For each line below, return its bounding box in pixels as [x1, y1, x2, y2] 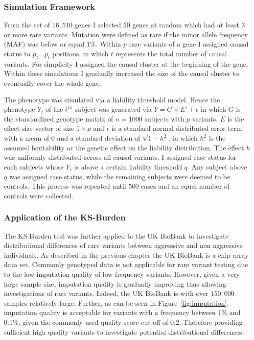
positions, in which [52, 49, 109, 58]
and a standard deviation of [57, 133, 140, 143]
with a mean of [4, 133, 49, 143]
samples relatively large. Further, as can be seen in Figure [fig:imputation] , [4, 297, 229, 308]
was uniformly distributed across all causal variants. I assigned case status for [4, 152, 237, 162]
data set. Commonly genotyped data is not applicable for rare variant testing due [4, 259, 248, 269]
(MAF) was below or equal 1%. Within [4, 39, 121, 49]
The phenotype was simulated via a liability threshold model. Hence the [4, 94, 220, 104]
